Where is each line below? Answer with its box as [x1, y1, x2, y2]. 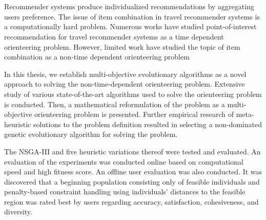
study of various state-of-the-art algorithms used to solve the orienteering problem [4, 88, 262, 99]
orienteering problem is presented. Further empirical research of [34, 109, 234, 119]
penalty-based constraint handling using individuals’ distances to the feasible [4, 186, 245, 197]
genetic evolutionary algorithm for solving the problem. [4, 129, 178, 139]
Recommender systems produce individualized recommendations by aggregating [4, 1, 254, 12]
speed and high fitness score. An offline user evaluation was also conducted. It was [4, 166, 262, 177]
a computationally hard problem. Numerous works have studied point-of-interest [4, 21, 257, 32]
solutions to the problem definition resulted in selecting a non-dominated [33, 118, 262, 129]
